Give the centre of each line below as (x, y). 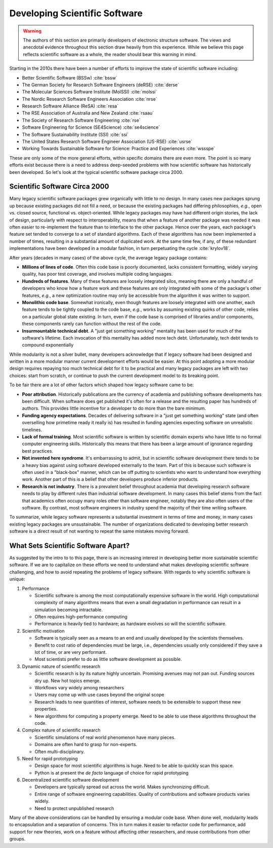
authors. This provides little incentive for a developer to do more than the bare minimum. (114, 409)
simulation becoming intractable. (69, 610)
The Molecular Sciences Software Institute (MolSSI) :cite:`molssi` (89, 92)
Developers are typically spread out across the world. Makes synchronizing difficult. (122, 787)
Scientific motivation (43, 631)
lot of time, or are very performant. (71, 652)
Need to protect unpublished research (74, 808)
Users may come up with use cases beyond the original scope (99, 695)
